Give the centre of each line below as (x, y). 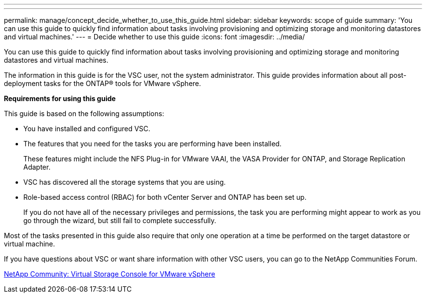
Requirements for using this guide (60, 98)
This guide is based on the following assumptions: (84, 114)
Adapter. (37, 167)
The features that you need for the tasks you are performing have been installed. (152, 144)
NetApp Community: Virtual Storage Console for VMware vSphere (110, 274)
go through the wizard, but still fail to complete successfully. (120, 220)
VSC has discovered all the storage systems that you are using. (125, 182)
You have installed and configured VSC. (87, 129)
